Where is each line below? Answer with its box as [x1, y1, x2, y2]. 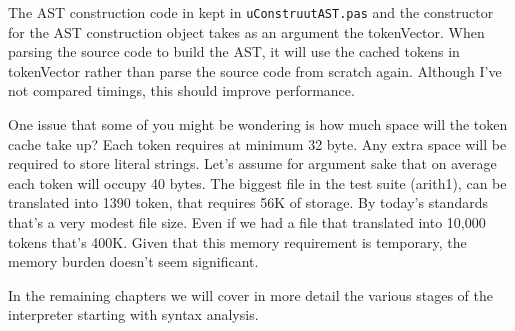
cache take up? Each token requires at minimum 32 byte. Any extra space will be [8, 133, 507, 154]
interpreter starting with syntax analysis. [8, 304, 259, 325]
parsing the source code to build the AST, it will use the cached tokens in [8, 41, 460, 62]
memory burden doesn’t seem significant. [8, 251, 259, 272]
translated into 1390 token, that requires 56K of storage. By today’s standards [8, 192, 488, 213]
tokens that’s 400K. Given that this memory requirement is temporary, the [8, 231, 467, 252]
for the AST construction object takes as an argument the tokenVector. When [8, 21, 485, 42]
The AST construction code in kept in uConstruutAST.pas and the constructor [8, 2, 494, 22]
